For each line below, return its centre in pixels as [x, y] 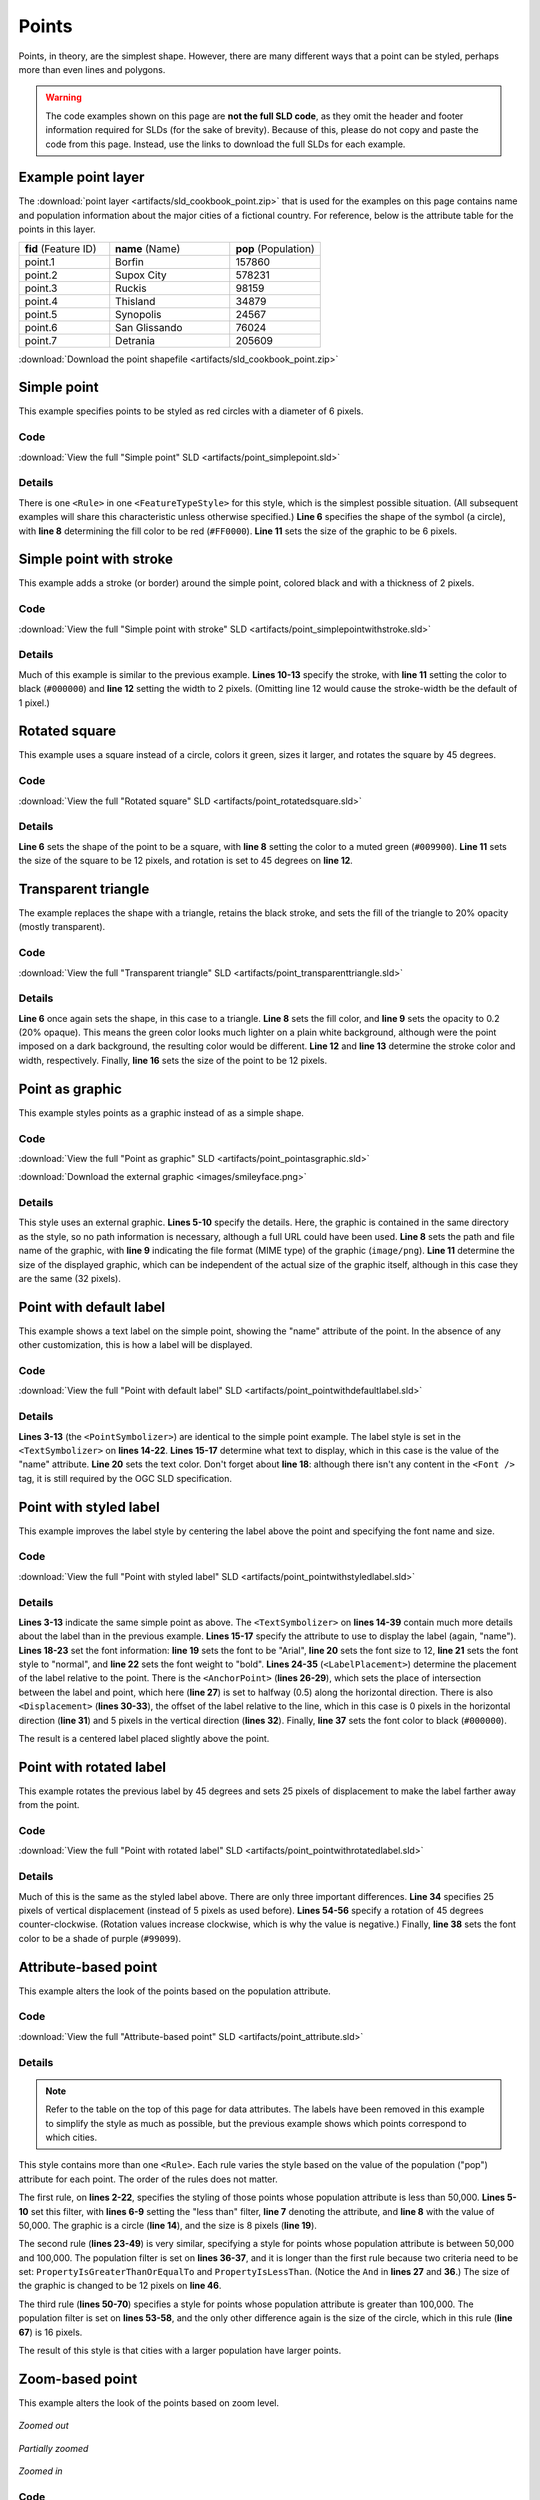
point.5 [41, 314]
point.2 [41, 275]
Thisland [135, 301]
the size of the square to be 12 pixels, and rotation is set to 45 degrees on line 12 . [186, 861]
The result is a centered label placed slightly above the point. [144, 1739]
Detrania [135, 340]
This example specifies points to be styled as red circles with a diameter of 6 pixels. [191, 411]
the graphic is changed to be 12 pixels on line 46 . [120, 2286]
